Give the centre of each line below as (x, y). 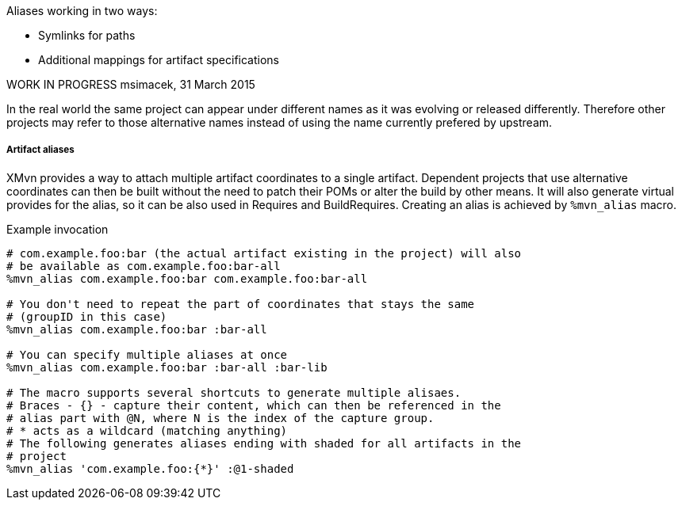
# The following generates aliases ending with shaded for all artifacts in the (264, 443)
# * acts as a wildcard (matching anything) (147, 430)
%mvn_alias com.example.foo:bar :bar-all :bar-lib (167, 367)
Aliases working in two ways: (82, 11)
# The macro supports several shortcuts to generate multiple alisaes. (234, 392)
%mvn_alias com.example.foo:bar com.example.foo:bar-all (187, 278)
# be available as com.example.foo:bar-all (144, 266)
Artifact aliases (40, 150)
